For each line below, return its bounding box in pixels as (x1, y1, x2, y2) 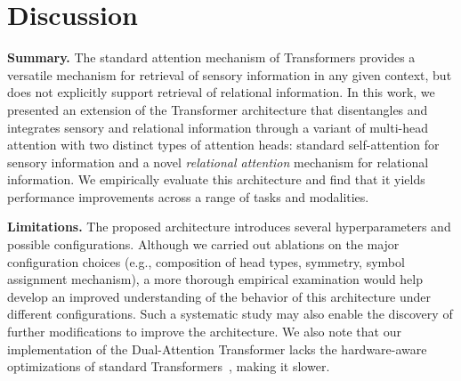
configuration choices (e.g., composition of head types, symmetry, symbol (7, 252, 405, 271)
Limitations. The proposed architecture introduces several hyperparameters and (7, 217, 451, 236)
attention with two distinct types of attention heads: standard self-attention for (7, 135, 440, 154)
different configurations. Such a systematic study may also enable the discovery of (7, 304, 453, 323)
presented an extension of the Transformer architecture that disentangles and (7, 100, 428, 118)
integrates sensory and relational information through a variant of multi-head (7, 118, 429, 136)
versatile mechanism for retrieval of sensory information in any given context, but (7, 65, 452, 84)
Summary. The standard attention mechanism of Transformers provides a (7, 48, 416, 67)
